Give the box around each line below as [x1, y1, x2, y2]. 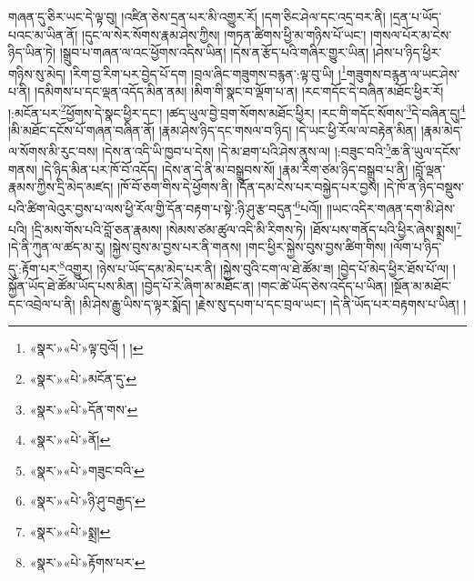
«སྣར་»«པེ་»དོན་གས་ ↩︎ [29, 399, 138, 418]
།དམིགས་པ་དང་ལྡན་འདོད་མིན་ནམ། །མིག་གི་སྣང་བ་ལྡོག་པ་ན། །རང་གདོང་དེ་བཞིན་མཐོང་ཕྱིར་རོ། [35, 82, 444, 101]
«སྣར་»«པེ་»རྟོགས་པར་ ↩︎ [29, 552, 146, 571]
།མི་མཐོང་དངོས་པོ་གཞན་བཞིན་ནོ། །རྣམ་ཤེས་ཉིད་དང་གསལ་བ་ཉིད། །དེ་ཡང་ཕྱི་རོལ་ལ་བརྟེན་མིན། [8, 120, 417, 139]
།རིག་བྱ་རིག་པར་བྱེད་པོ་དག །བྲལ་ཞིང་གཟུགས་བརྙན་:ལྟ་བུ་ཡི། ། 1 [69, 61, 347, 83]
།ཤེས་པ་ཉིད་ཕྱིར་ [372, 43, 442, 62]
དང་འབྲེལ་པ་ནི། [8, 294, 76, 313]
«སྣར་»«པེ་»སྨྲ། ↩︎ [29, 522, 111, 540]
